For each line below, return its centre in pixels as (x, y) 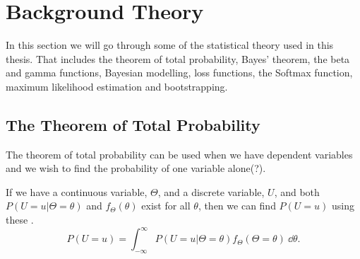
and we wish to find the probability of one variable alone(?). (136, 168)
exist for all (166, 206)
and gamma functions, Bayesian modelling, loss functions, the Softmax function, (179, 73)
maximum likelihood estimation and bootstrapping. (117, 86)
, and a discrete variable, (211, 191)
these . (20, 220)
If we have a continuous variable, (77, 191)
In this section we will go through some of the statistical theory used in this (170, 45)
